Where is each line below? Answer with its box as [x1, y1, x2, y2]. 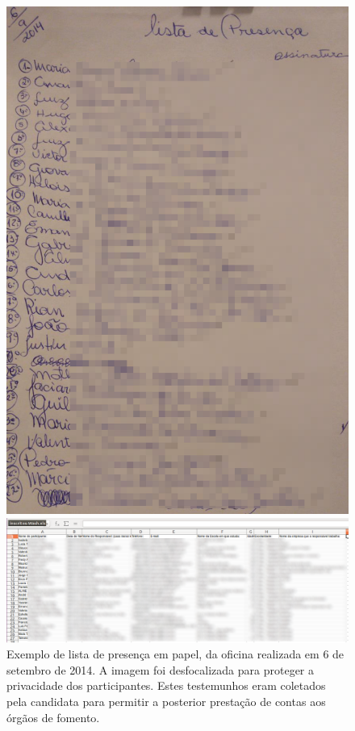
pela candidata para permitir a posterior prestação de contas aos [6, 693, 326, 710]
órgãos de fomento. [6, 708, 100, 725]
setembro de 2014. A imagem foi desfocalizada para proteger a [6, 661, 314, 678]
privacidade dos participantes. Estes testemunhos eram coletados [6, 677, 326, 694]
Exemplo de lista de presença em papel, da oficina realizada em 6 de [6, 645, 345, 662]
